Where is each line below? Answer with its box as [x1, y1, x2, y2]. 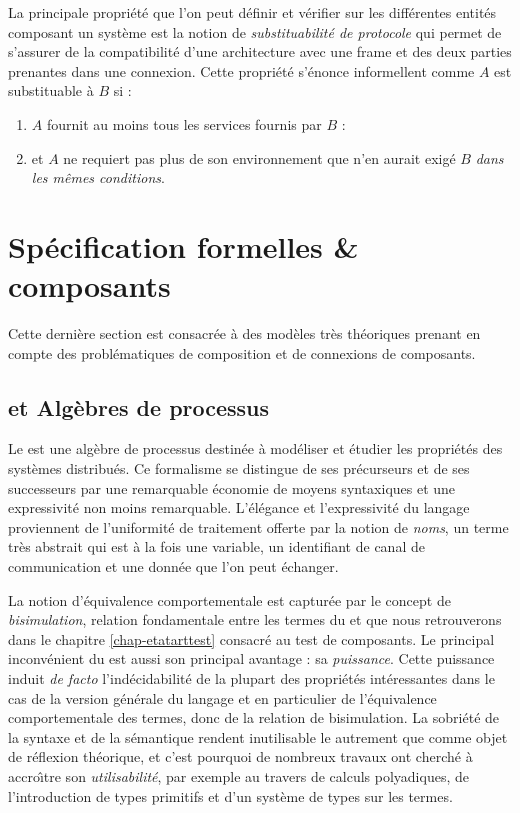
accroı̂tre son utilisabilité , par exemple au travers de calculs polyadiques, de [8, 765, 469, 786]
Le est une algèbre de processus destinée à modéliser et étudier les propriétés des [8, 438, 503, 459]
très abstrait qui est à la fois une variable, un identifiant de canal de [8, 536, 425, 557]
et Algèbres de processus [8, 391, 270, 422]
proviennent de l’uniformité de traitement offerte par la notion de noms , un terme [8, 516, 509, 537]
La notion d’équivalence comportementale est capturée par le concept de [8, 589, 451, 610]
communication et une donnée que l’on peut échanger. [8, 556, 339, 577]
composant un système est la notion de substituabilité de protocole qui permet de [8, 21, 502, 42]
